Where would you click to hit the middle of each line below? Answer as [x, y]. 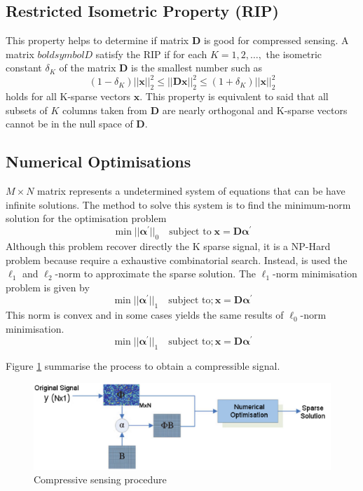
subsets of [27, 110]
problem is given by [48, 287]
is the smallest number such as [197, 68]
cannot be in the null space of [69, 124]
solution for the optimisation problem [86, 218]
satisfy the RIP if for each [151, 54]
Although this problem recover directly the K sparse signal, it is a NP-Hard [168, 245]
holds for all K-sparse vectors [68, 96]
